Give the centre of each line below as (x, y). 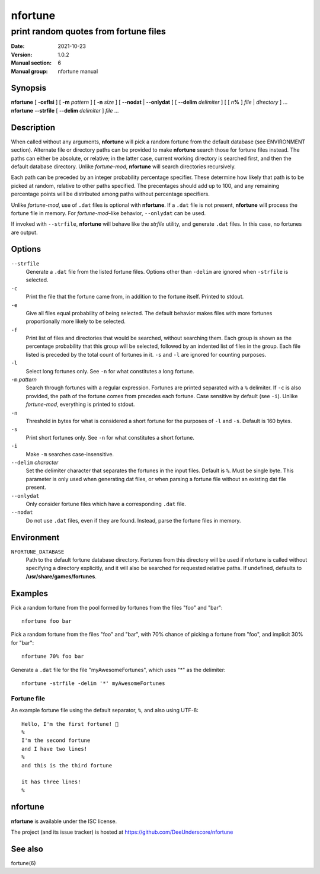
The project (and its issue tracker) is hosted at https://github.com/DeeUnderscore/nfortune (122, 832)
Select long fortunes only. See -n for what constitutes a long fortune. (110, 371)
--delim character (35, 462)
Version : (22, 55)
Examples (30, 593)
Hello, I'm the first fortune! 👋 (70, 724)
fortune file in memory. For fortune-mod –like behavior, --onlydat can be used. (108, 213)
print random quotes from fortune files (88, 31)
